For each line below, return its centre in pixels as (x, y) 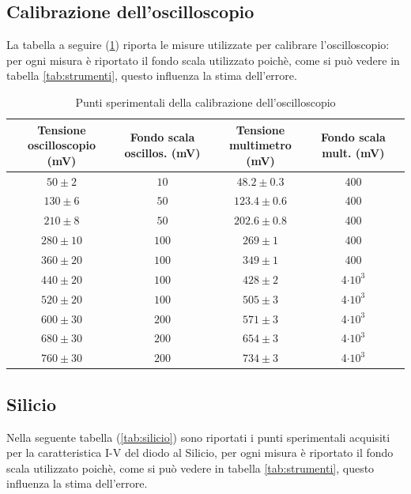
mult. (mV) (353, 152)
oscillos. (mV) (162, 152)
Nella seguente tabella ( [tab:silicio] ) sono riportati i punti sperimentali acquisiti (198, 437)
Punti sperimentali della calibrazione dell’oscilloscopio (205, 102)
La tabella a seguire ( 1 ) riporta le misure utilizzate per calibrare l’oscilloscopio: (198, 45)
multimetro (260, 145)
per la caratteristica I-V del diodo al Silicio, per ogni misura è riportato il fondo (200, 453)
